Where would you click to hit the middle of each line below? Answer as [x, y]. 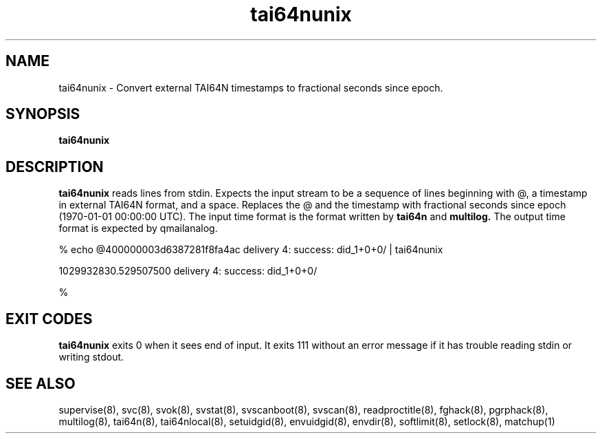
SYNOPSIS [43, 114]
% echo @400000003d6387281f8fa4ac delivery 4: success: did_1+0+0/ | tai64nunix [251, 250]
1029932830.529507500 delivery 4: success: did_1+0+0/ [188, 271]
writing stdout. [91, 357]
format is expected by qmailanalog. [138, 228]
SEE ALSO [41, 383]
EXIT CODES [49, 319]
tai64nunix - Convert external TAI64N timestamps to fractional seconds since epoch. [251, 87]
